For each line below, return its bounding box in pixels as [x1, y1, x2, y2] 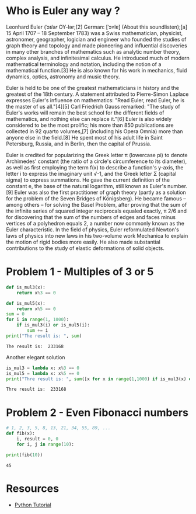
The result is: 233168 [6, 343, 64, 349]
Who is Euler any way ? [6, 4, 121, 18]
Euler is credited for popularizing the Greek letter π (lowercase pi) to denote [6, 151, 188, 158]
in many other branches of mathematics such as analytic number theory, [6, 48, 181, 55]
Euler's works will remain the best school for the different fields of [6, 109, 164, 116]
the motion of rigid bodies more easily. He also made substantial [6, 238, 160, 245]
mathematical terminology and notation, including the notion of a [6, 60, 162, 68]
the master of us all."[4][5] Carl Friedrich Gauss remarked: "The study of [6, 103, 180, 110]
